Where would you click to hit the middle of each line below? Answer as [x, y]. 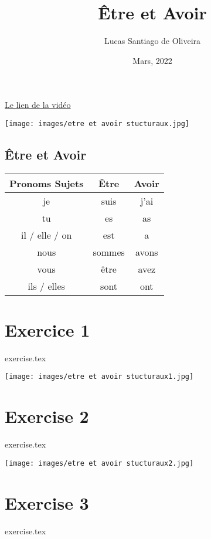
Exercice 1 [47, 329]
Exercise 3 [47, 502]
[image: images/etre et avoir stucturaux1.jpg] [99, 377]
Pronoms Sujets [47, 183]
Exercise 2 [47, 416]
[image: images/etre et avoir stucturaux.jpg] [97, 123]
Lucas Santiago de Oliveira [152, 41]
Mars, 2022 [152, 60]
